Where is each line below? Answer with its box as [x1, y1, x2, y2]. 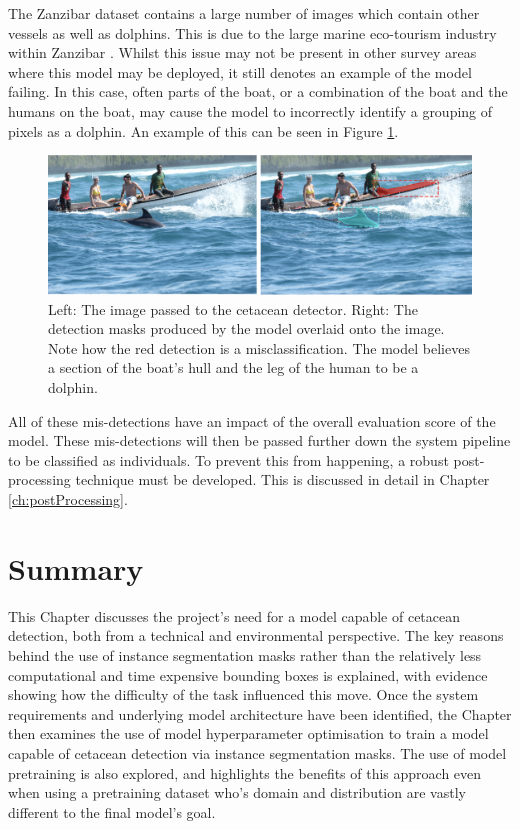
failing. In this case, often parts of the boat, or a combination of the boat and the [8, 81, 508, 102]
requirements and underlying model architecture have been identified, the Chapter [8, 703, 512, 724]
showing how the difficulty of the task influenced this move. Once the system [8, 684, 479, 705]
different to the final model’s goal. [8, 801, 216, 822]
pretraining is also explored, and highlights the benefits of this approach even [8, 762, 482, 783]
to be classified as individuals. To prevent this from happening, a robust [8, 449, 449, 470]
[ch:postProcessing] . [8, 489, 128, 510]
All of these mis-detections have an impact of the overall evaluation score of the [8, 410, 496, 431]
